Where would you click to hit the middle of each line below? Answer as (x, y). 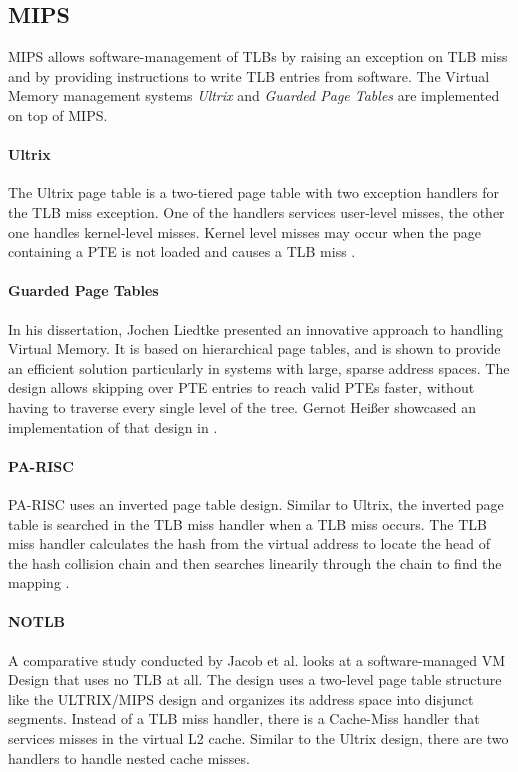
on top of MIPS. (58, 114)
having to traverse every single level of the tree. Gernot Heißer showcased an (242, 406)
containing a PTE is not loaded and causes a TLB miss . (182, 251)
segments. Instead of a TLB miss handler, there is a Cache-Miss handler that (244, 718)
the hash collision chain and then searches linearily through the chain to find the (255, 562)
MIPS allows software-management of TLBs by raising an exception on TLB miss (258, 56)
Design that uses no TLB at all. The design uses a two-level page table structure (255, 679)
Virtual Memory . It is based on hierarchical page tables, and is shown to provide (254, 348)
